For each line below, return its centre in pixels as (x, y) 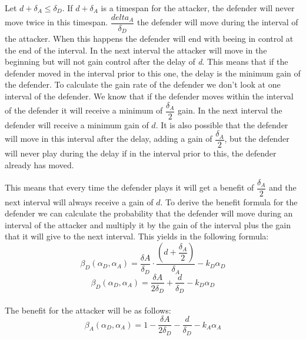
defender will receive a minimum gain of (77, 124)
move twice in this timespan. (56, 22)
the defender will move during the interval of (218, 22)
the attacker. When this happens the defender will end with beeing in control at (149, 39)
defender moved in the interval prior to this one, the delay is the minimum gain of (153, 73)
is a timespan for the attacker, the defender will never (198, 8)
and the (283, 187)
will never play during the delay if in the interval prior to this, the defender (141, 153)
